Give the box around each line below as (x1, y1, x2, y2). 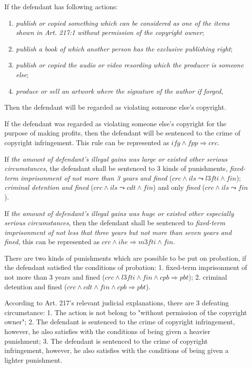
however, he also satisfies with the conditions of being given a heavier (4, 326, 211, 336)
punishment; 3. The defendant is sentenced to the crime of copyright (4, 335, 208, 346)
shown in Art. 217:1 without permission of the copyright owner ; (16, 27, 204, 37)
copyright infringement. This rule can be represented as (4, 137, 169, 147)
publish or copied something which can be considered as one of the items (16, 17, 230, 28)
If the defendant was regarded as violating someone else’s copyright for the (4, 118, 227, 128)
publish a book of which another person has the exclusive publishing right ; (16, 43, 233, 53)
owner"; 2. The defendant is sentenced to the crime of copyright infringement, (4, 317, 235, 327)
